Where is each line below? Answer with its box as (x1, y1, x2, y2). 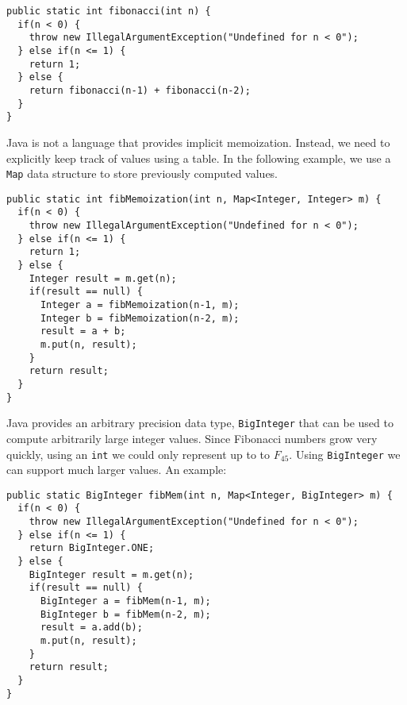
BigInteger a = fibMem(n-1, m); (40, 595, 211, 607)
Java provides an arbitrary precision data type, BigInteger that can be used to (6, 414, 394, 431)
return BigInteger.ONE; (29, 542, 155, 554)
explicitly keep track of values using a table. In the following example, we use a (6, 149, 391, 166)
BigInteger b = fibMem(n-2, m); (40, 608, 211, 620)
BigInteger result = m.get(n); (29, 568, 194, 580)
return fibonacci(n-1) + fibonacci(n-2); (29, 84, 251, 96)
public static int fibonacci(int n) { (6, 6, 211, 17)
